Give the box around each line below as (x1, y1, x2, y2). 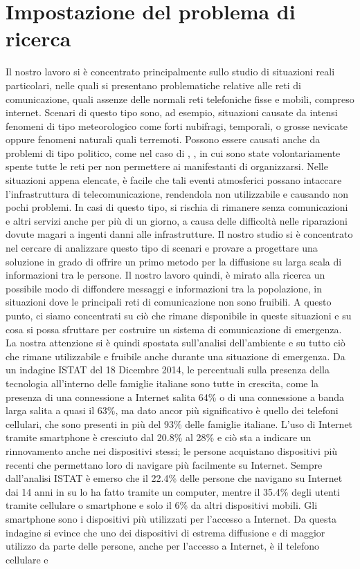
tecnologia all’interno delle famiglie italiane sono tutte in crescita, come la (6, 375, 319, 390)
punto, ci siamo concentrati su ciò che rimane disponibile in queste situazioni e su (6, 308, 352, 322)
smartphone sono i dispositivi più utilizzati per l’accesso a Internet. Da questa (6, 511, 337, 525)
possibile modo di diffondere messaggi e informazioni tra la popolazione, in (6, 281, 323, 295)
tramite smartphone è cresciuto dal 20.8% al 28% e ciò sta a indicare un (6, 430, 312, 445)
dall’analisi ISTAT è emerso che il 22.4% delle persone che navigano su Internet (6, 471, 343, 485)
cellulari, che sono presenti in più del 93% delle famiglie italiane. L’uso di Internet (6, 416, 353, 431)
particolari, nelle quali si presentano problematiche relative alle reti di (6, 77, 302, 92)
